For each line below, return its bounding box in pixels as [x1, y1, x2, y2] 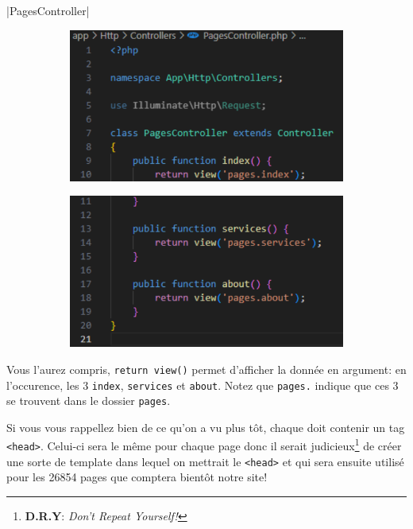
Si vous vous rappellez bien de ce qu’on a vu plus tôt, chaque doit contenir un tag [6, 418, 405, 435]
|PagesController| [6, 2, 90, 18]
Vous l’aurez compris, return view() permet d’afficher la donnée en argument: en [6, 360, 407, 377]
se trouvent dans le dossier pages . [6, 392, 171, 409]
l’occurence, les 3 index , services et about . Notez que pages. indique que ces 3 [6, 376, 399, 393]
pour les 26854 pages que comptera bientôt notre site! [6, 469, 268, 485]
